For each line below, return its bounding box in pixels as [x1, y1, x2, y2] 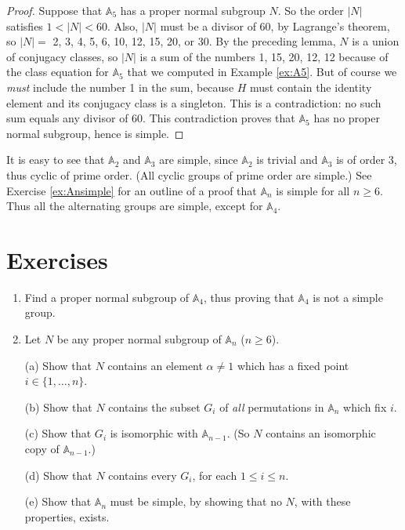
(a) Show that [24, 357, 92, 373]
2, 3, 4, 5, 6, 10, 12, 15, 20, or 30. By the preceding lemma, [52, 33, 336, 49]
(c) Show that [24, 425, 92, 441]
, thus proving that [204, 289, 295, 305]
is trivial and [256, 151, 318, 168]
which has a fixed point [237, 357, 349, 373]
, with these [294, 493, 351, 510]
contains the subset [108, 398, 201, 415]
